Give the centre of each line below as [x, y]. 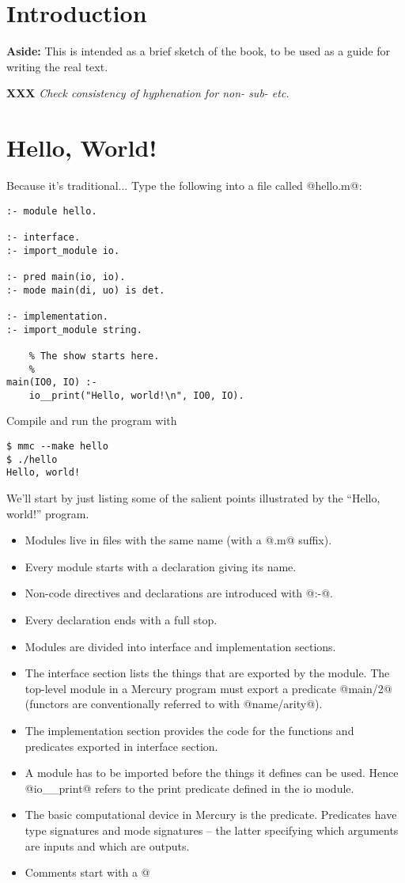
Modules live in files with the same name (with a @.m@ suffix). [178, 540]
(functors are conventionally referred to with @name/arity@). [174, 704]
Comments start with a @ [87, 872]
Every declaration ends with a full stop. [121, 620]
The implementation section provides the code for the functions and [189, 730]
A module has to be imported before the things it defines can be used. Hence [212, 773]
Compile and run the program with [92, 421]
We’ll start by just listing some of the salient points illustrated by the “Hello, [193, 498]
